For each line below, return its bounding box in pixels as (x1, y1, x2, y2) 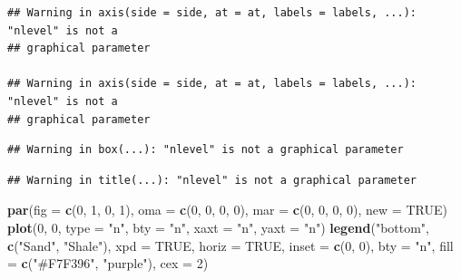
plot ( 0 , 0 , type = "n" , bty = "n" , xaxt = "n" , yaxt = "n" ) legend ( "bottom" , (7, 217, 429, 236)
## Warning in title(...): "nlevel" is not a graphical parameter (7, 173, 417, 187)
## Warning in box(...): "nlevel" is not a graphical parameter (7, 143, 404, 157)
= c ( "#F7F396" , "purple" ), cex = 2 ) (7, 254, 209, 273)
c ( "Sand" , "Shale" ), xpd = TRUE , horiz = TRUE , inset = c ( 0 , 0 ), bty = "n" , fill (7, 236, 454, 255)
